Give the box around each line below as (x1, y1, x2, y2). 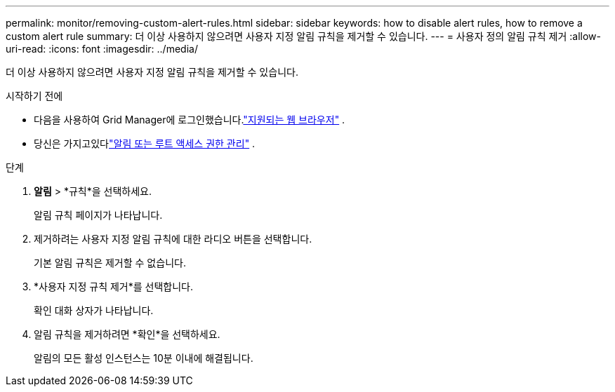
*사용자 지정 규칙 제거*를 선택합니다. (34, 281, 194, 292)
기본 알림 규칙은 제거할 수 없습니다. (34, 257, 186, 269)
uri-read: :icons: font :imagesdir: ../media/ (6, 43, 198, 55)
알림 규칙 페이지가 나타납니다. (34, 209, 163, 221)
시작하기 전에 (6, 90, 63, 102)
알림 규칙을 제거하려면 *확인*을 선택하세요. (34, 328, 220, 340)
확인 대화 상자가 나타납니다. (34, 304, 154, 316)
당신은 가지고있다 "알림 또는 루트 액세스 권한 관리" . (34, 137, 256, 149)
